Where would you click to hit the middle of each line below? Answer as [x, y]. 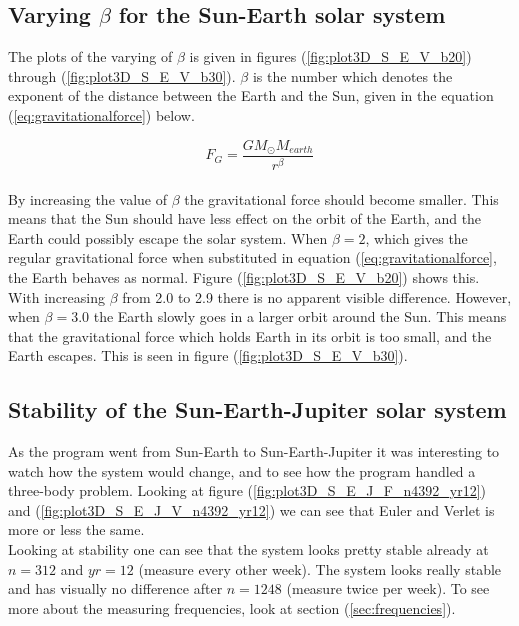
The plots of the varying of [90, 56]
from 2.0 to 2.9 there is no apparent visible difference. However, [317, 296]
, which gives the [416, 237]
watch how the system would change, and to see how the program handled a [242, 470]
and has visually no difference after [115, 588]
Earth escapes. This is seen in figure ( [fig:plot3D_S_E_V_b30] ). [208, 355]
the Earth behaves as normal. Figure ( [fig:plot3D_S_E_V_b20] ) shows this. [244, 276]
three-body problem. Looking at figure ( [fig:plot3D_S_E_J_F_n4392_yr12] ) [247, 490]
